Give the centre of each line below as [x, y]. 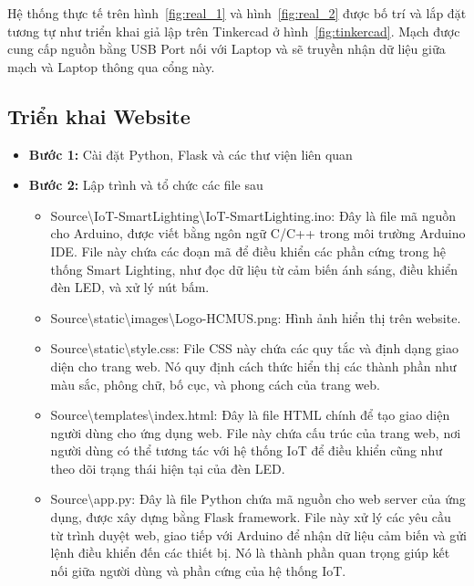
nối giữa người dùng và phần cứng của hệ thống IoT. [198, 570]
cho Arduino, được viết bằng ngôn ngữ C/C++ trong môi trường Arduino [258, 233]
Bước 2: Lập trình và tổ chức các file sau [146, 185]
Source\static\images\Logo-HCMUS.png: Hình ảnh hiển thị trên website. [256, 317]
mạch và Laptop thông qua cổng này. [111, 66]
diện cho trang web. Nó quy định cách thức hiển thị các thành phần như [253, 366]
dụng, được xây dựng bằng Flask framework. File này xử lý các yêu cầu [251, 517]
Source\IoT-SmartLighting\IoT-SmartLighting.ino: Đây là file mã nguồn [253, 215]
